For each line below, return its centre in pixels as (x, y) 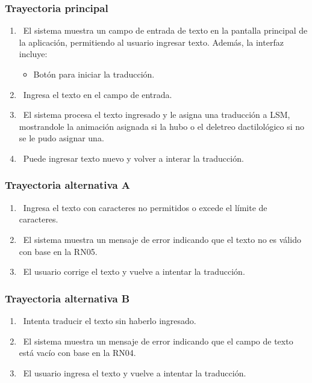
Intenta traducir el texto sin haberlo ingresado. (110, 320)
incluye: (33, 54)
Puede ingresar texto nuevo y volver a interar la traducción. (133, 158)
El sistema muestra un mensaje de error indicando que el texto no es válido (162, 239)
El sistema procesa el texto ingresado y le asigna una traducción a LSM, (157, 115)
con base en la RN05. (58, 251)
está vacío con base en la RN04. (77, 353)
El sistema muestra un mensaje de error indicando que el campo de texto (158, 341)
